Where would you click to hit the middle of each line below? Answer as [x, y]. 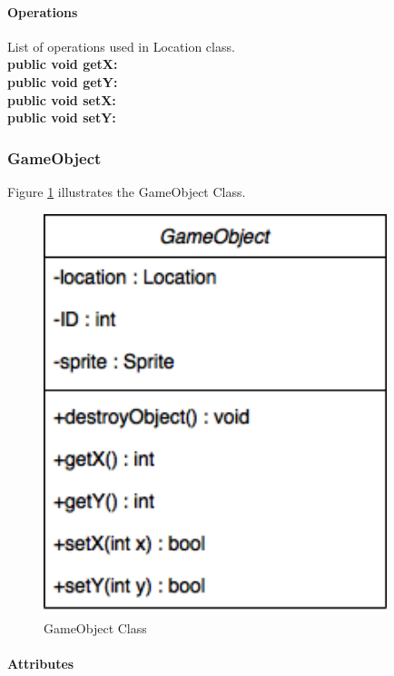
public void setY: [62, 118]
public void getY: [63, 81]
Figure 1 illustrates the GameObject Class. [127, 191]
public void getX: [63, 64]
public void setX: [62, 99]
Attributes [41, 663]
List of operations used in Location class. [121, 46]
